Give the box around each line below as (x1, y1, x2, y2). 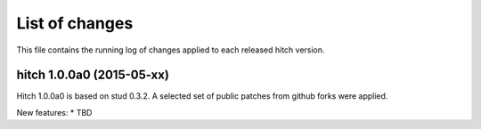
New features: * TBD (16, 107, 93, 117)
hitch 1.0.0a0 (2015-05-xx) (16, 68, 169, 83)
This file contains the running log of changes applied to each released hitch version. (16, 44, 325, 55)
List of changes (16, 13, 134, 33)
